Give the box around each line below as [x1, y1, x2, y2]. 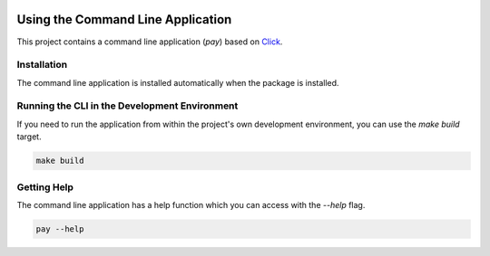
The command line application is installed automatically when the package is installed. [16, 77, 339, 88]
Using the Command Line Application [16, 12, 232, 27]
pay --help [35, 223, 84, 234]
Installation [16, 59, 68, 71]
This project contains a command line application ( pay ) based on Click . [16, 36, 283, 47]
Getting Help [16, 181, 74, 194]
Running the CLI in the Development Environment [16, 100, 239, 112]
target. [16, 131, 42, 142]
